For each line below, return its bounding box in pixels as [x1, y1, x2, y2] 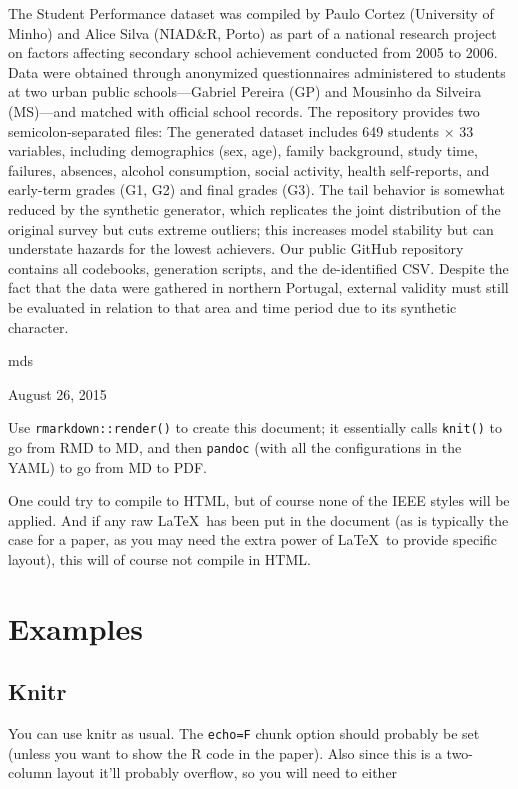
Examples [8, 607, 143, 648]
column [8, 762, 53, 783]
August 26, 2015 [8, 383, 107, 404]
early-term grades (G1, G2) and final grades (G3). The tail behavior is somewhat [8, 179, 506, 200]
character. [8, 316, 69, 337]
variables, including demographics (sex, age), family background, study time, [8, 140, 478, 161]
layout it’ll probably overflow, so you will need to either [56, 762, 398, 783]
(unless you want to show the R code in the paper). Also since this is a [8, 742, 442, 763]
